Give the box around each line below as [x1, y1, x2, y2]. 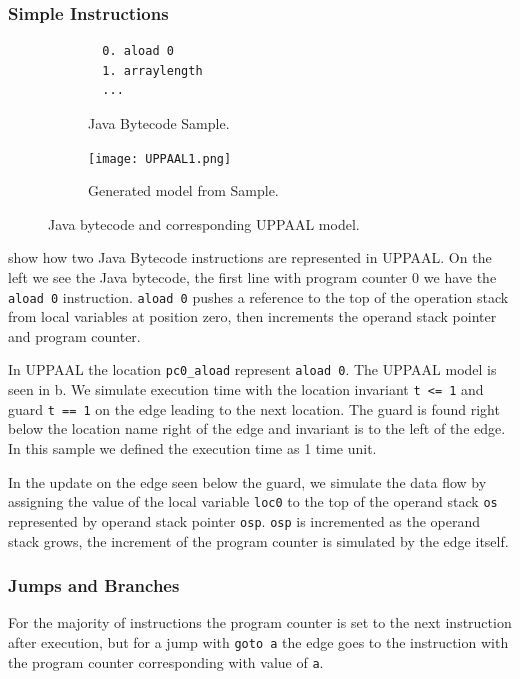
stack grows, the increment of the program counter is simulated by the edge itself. [8, 530, 509, 551]
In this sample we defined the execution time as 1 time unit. [8, 438, 377, 459]
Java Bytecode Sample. [88, 113, 230, 133]
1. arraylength [102, 63, 203, 78]
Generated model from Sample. [88, 180, 279, 201]
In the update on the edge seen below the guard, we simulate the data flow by [8, 471, 487, 492]
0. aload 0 [102, 44, 174, 59]
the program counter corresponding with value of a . [8, 651, 324, 672]
